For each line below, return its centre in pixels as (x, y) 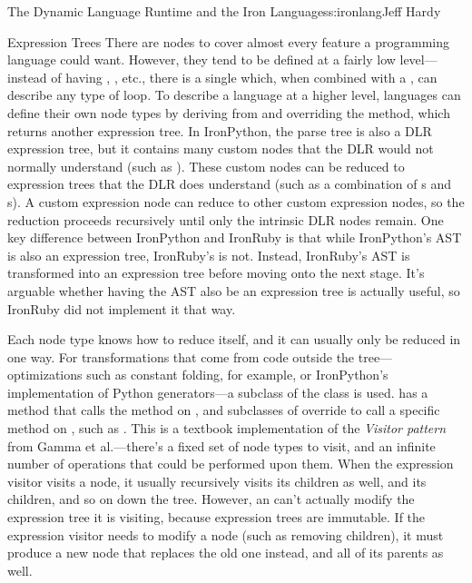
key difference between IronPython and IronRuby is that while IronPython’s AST (235, 237)
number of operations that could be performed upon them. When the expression (231, 464)
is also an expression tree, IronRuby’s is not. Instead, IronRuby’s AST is (209, 255)
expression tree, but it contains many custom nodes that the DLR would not (221, 148)
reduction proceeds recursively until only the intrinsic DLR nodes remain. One (226, 219)
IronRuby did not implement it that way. (122, 308)
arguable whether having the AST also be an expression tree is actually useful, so (234, 290)
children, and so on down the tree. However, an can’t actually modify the (211, 499)
